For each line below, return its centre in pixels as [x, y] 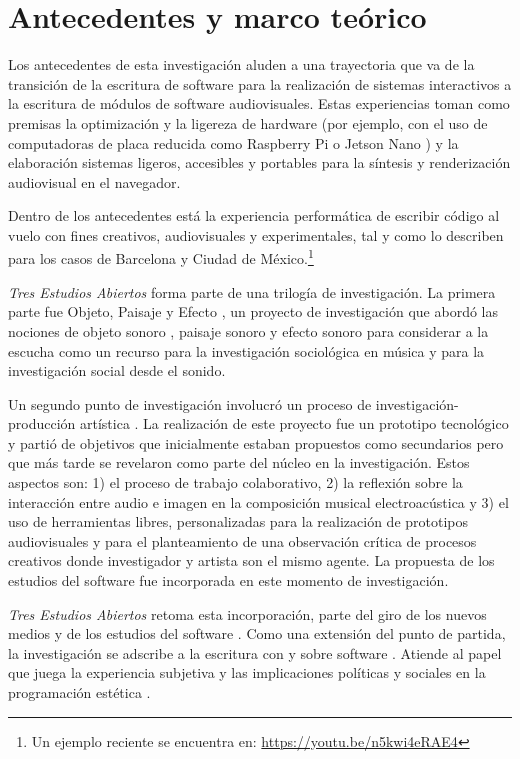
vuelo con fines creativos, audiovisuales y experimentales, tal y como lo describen [256, 234]
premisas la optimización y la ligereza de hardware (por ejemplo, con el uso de [248, 122]
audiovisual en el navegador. [94, 181]
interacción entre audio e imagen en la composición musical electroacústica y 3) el [258, 501]
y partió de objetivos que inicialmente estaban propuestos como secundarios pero [256, 442]
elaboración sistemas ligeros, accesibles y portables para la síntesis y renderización [259, 162]
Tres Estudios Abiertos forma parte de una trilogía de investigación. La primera [252, 291]
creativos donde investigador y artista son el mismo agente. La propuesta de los [251, 560]
